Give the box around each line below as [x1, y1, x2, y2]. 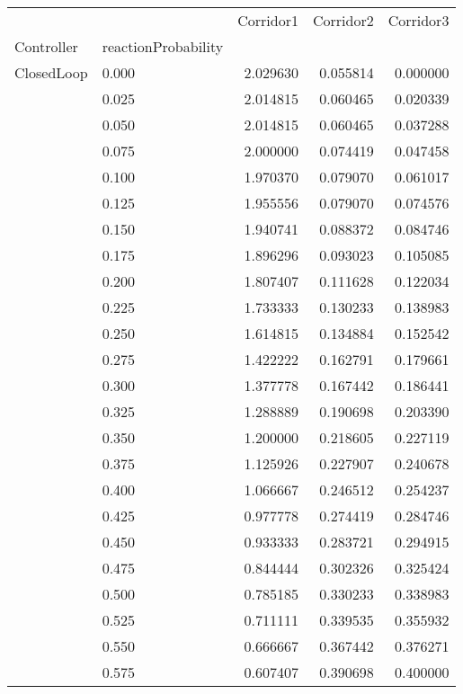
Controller [14, 36, 78, 57]
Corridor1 [237, 10, 298, 31]
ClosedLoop [14, 62, 88, 83]
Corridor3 [387, 10, 450, 31]
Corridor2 [312, 10, 374, 31]
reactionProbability [102, 36, 224, 57]
